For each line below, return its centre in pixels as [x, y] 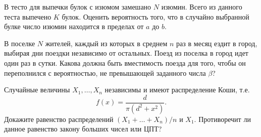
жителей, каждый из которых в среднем [106, 43]
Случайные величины [37, 90]
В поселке [20, 43]
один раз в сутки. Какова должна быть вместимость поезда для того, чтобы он [125, 62]
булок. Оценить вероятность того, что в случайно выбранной [155, 16]
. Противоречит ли [222, 119]
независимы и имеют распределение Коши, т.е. [177, 90]
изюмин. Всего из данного [202, 7]
